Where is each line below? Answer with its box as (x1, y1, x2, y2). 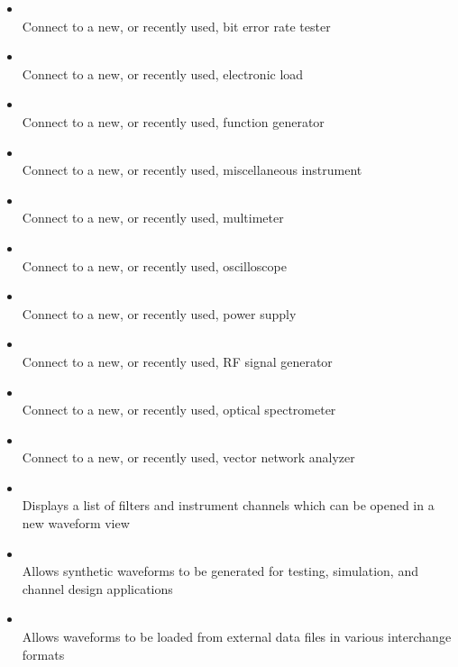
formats (22, 644, 65, 663)
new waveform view (22, 514, 130, 533)
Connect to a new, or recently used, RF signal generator (22, 352, 333, 370)
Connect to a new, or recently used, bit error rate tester (22, 16, 331, 35)
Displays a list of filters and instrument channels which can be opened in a (22, 496, 435, 515)
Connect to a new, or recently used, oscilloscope (22, 256, 287, 275)
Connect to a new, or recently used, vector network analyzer (22, 448, 355, 467)
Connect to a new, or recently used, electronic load (22, 64, 304, 83)
